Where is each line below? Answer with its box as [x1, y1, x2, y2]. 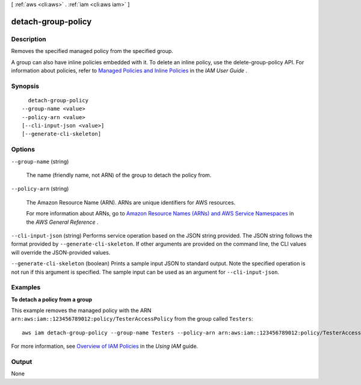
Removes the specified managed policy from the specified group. [11, 48, 174, 55]
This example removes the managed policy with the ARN [11, 307, 152, 314]
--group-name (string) [11, 158, 69, 165]
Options [11, 145, 35, 153]
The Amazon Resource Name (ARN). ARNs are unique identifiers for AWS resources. [26, 199, 236, 206]
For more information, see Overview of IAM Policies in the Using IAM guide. [11, 343, 199, 350]
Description [11, 35, 46, 43]
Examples [11, 283, 41, 292]
